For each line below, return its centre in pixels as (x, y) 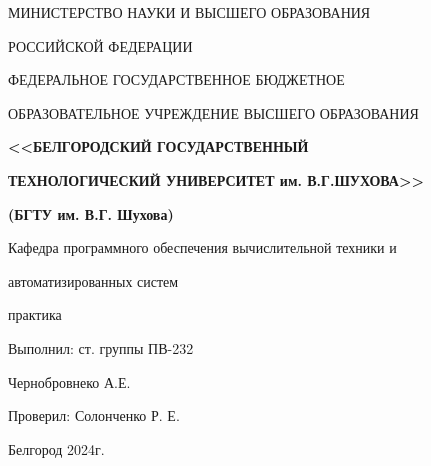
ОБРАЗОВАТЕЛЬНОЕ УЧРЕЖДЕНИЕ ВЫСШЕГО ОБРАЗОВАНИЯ (213, 112)
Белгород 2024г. (56, 448)
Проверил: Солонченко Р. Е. (94, 415)
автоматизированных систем (93, 280)
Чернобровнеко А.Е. (69, 381)
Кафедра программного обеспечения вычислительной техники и (202, 247)
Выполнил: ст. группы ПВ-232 (101, 347)
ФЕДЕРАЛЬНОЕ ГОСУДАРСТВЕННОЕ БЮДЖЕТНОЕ (176, 79)
